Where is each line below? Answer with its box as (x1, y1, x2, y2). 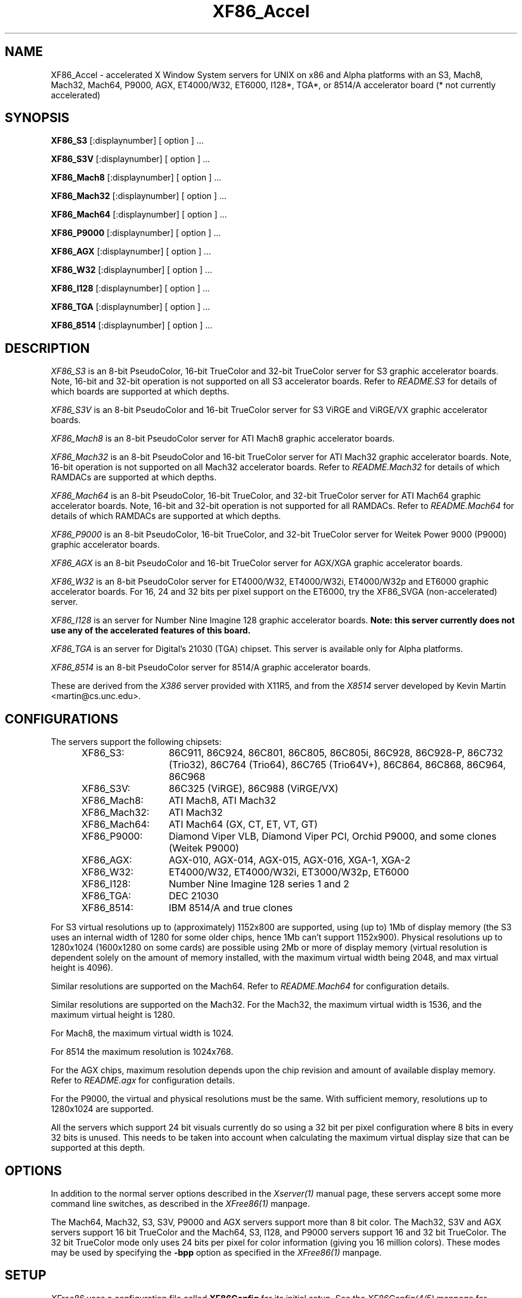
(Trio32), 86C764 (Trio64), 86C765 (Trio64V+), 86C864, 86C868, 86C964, (169, 759, 506, 771)
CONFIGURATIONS (5, 711, 119, 726)
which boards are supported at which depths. (51, 386, 229, 397)
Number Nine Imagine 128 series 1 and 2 (169, 878, 350, 890)
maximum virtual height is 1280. (51, 1010, 175, 1020)
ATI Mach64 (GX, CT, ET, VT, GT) (169, 818, 318, 831)
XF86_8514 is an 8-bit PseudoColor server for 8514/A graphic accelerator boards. (51, 662, 371, 673)
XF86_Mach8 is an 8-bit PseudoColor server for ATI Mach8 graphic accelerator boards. (51, 433, 395, 444)
